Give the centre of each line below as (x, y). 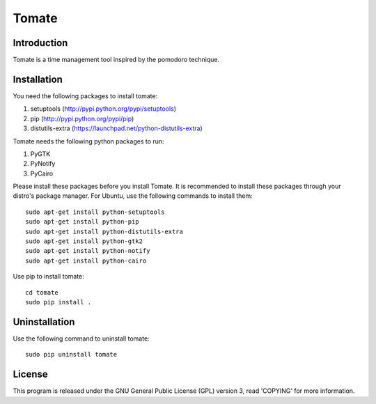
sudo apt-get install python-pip (82, 222)
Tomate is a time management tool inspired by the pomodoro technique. (116, 60)
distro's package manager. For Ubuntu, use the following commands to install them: (133, 196)
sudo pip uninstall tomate (71, 355)
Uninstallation (44, 321)
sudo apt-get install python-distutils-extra (104, 231)
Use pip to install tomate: (49, 277)
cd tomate (42, 292)
